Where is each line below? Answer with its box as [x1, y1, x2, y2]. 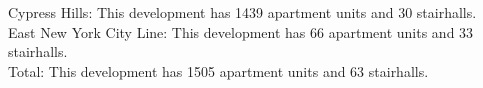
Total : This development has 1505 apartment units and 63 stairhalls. [8, 60, 429, 81]
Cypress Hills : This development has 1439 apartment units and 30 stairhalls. [8, 2, 477, 22]
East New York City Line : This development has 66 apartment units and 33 [8, 21, 474, 42]
